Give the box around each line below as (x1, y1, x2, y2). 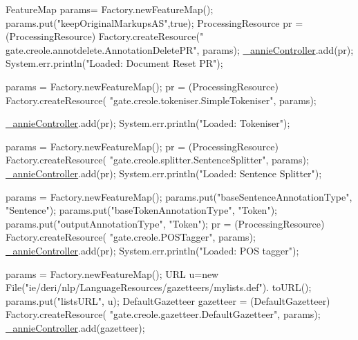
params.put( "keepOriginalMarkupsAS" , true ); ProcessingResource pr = (6, 15, 303, 30)
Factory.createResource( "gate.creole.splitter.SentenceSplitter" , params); (6, 152, 309, 167)
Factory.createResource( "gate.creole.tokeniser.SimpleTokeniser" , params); (6, 92, 317, 107)
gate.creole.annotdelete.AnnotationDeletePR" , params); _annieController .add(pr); (6, 42, 354, 57)
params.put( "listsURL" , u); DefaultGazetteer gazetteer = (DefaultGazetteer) (6, 293, 330, 308)
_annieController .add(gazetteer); (6, 320, 145, 334)
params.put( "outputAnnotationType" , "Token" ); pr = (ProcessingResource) (6, 216, 325, 230)
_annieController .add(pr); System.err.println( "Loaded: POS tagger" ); (6, 243, 299, 257)
